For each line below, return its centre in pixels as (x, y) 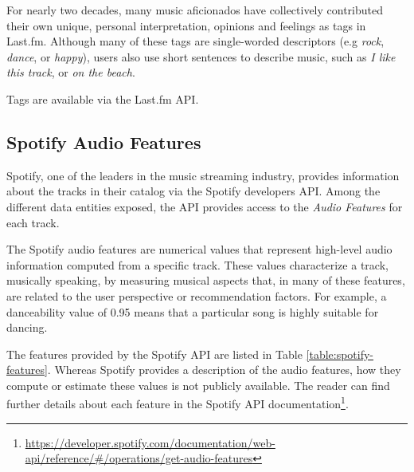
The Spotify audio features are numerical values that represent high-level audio (199, 249)
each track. (33, 222)
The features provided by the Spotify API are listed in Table (154, 354)
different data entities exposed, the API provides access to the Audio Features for (205, 206)
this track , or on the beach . (71, 72)
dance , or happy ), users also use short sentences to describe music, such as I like (201, 56)
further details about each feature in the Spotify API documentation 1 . (178, 403)
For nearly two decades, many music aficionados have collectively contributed (195, 10)
